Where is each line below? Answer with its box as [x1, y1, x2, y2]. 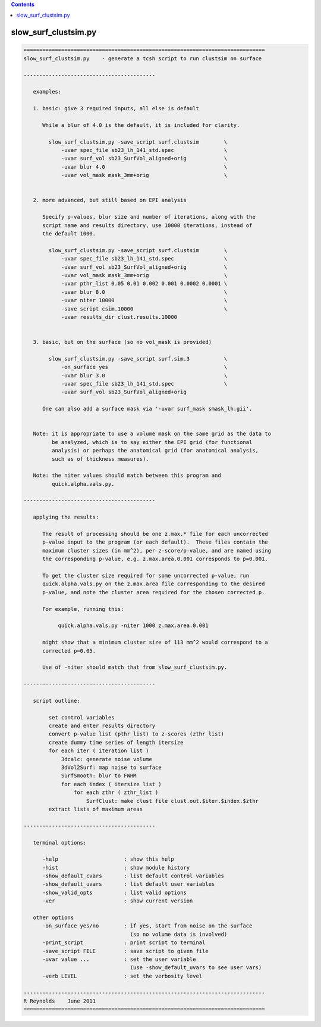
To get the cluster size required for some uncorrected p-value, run [42, 572, 250, 579]
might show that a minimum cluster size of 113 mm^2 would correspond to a [42, 639, 269, 646]
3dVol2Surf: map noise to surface [61, 764, 162, 771]
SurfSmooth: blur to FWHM [61, 772, 137, 779]
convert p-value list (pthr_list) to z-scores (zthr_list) [48, 731, 225, 737]
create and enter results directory [48, 722, 156, 730]
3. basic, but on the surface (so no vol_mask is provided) [33, 339, 212, 346]
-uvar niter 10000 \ [61, 297, 228, 304]
